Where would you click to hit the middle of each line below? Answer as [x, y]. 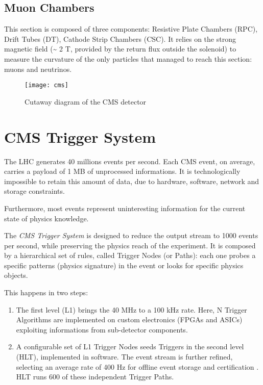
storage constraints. [34, 191]
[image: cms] [46, 85]
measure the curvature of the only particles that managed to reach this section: [128, 58]
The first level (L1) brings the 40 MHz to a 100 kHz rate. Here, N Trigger [131, 309]
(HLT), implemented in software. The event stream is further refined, [124, 357]
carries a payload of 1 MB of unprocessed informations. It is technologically [122, 171]
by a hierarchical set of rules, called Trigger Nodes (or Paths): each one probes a [130, 255]
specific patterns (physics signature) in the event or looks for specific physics [124, 265]
